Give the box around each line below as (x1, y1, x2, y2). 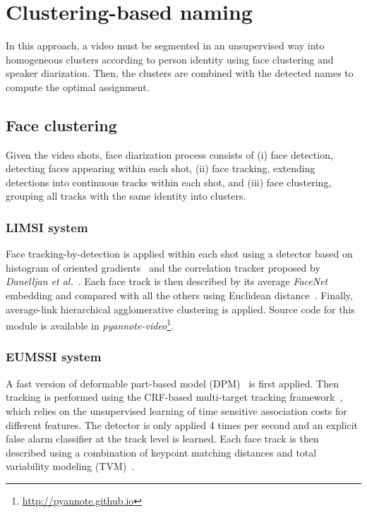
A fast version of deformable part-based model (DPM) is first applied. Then (6, 375, 339, 390)
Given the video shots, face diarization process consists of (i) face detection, (6, 147, 333, 162)
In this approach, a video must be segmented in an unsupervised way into (6, 38, 325, 53)
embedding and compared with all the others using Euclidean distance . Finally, (6, 288, 353, 303)
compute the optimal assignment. (6, 79, 150, 94)
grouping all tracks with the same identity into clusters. (6, 188, 246, 203)
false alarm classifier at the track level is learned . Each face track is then (6, 431, 319, 446)
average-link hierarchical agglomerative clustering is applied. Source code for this (6, 301, 355, 316)
